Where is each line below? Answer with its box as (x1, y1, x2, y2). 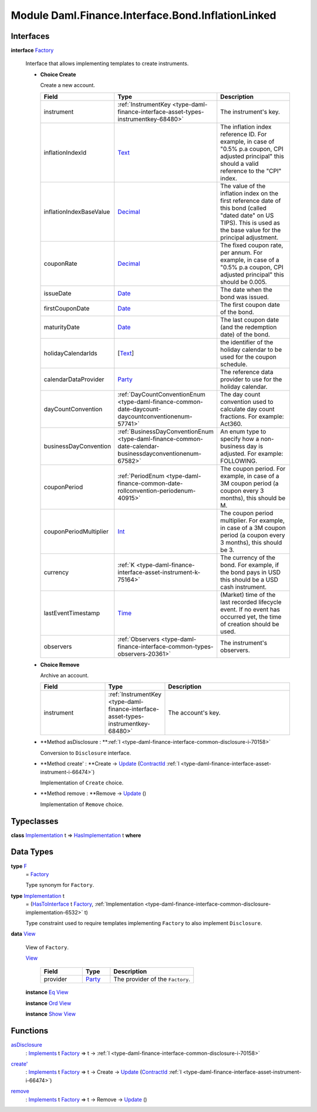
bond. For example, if (220, 560, 279, 569)
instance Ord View (25, 1000, 72, 1007)
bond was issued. (220, 293, 269, 301)
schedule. (220, 360, 248, 368)
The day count (220, 390, 261, 398)
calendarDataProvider (43, 375, 104, 383)
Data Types (11, 847, 54, 857)
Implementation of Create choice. (40, 779, 124, 786)
